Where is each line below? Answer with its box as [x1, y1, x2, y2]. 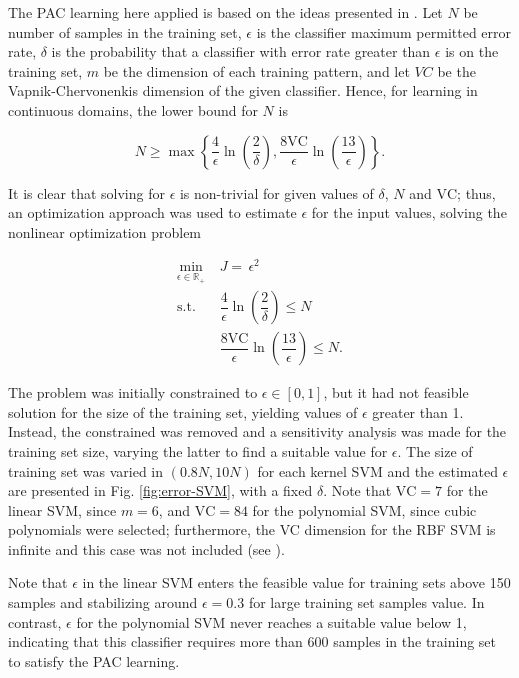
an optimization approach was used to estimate [8, 202, 297, 223]
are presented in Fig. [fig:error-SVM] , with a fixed [8, 480, 313, 501]
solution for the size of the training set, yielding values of [8, 401, 358, 422]
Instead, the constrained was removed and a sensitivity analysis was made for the [8, 421, 507, 442]
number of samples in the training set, [8, 21, 242, 42]
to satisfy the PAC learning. [8, 650, 180, 671]
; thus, [457, 182, 496, 203]
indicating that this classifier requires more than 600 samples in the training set [8, 631, 497, 652]
